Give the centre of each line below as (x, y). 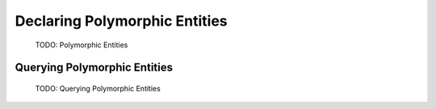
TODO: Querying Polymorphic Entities (98, 88)
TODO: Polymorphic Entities (82, 45)
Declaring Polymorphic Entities (121, 21)
